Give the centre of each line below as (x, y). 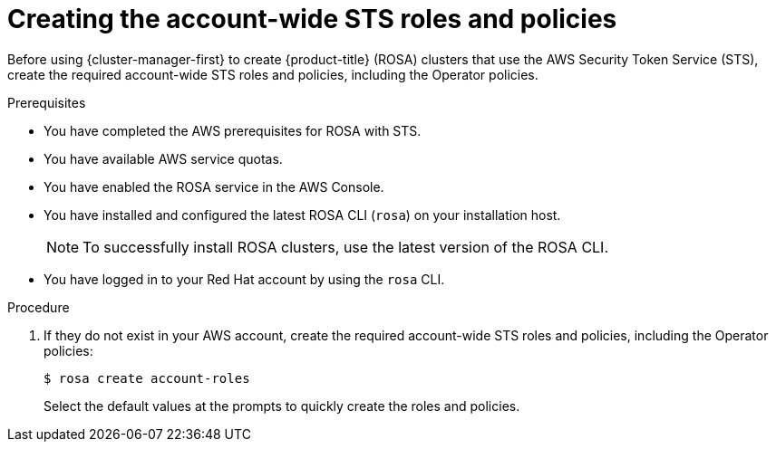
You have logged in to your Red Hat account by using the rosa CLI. (244, 279)
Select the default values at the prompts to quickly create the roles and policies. (282, 406)
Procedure (39, 307)
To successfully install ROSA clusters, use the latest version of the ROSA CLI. (346, 247)
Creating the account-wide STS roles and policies (312, 19)
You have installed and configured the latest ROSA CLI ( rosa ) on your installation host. (302, 215)
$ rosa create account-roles (147, 378)
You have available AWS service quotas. (163, 158)
